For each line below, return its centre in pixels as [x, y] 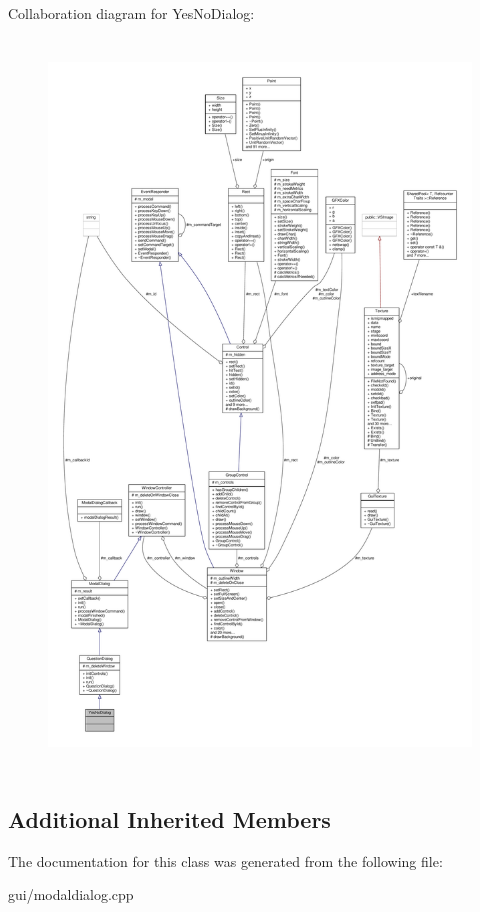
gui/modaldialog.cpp [71, 894]
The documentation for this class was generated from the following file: [225, 860]
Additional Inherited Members [169, 818]
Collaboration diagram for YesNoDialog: [131, 13]
